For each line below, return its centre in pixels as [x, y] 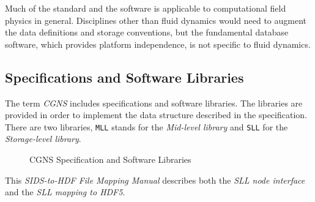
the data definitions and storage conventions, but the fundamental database [147, 32]
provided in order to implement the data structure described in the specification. [156, 115]
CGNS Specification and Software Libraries [110, 159]
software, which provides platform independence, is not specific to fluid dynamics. [158, 44]
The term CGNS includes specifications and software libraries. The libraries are [154, 103]
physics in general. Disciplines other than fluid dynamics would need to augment [156, 20]
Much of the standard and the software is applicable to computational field [146, 8]
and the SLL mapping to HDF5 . [65, 192]
